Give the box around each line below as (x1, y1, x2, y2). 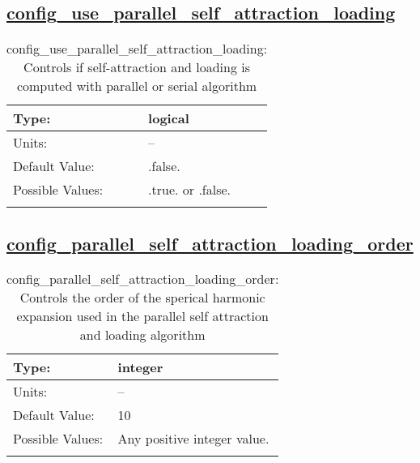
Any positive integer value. (117, 429, 269, 448)
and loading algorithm (79, 325, 206, 345)
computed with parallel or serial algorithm (16, 76, 257, 96)
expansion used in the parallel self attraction (16, 307, 269, 326)
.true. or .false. (148, 180, 231, 199)
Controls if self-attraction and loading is (23, 58, 251, 77)
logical (148, 109, 189, 128)
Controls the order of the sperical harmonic (19, 288, 265, 307)
